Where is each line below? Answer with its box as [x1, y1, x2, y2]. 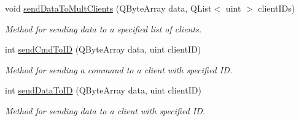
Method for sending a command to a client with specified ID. [5, 63, 233, 76]
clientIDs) [258, 2, 295, 14]
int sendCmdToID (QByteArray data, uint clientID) [5, 43, 201, 56]
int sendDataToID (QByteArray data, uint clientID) [5, 84, 201, 97]
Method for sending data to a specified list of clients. [5, 22, 202, 35]
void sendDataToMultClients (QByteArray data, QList [5, 2, 212, 14]
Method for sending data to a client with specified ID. [5, 104, 206, 117]
